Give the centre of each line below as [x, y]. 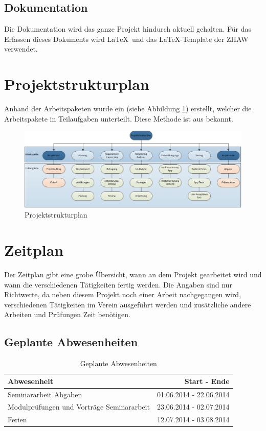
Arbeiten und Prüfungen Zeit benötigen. [67, 314]
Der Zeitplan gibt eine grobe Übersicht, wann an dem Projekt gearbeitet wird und [133, 274]
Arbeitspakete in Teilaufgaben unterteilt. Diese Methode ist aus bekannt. [119, 118]
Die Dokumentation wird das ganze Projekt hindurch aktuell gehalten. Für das [128, 29]
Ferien [17, 420]
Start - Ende [207, 381]
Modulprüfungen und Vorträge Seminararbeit [79, 407]
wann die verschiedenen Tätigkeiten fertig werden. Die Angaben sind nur [118, 284]
